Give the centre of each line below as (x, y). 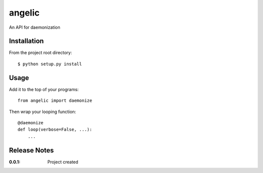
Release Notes (31, 150)
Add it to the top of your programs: (44, 89)
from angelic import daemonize (55, 101)
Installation (26, 41)
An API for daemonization (35, 27)
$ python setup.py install (50, 64)
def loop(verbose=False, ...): (55, 130)
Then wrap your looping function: (43, 112)
